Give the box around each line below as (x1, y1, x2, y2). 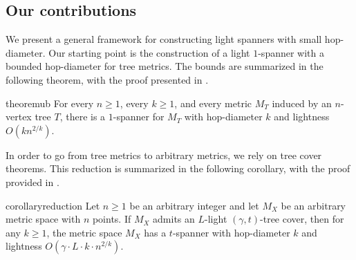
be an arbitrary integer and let (129, 198, 259, 212)
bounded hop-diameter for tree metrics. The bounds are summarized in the (6, 59, 324, 73)
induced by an (272, 95, 332, 110)
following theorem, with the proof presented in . (6, 72, 209, 86)
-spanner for (113, 109, 165, 124)
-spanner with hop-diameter (172, 225, 290, 239)
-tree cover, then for (260, 212, 344, 226)
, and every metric (174, 95, 252, 110)
